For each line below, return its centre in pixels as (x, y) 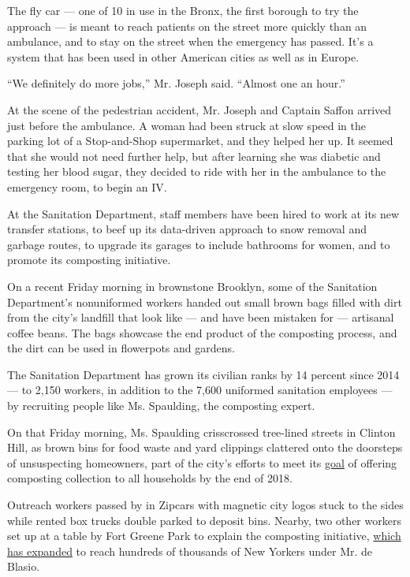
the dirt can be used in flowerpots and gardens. (121, 348)
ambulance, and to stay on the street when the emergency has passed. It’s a (190, 41)
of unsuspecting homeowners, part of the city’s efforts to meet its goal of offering (202, 462)
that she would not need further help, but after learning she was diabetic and (194, 156)
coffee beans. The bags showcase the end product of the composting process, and (202, 332)
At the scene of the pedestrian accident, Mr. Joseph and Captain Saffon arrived (199, 109)
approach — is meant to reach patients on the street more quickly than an (187, 26)
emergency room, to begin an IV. (87, 186)
